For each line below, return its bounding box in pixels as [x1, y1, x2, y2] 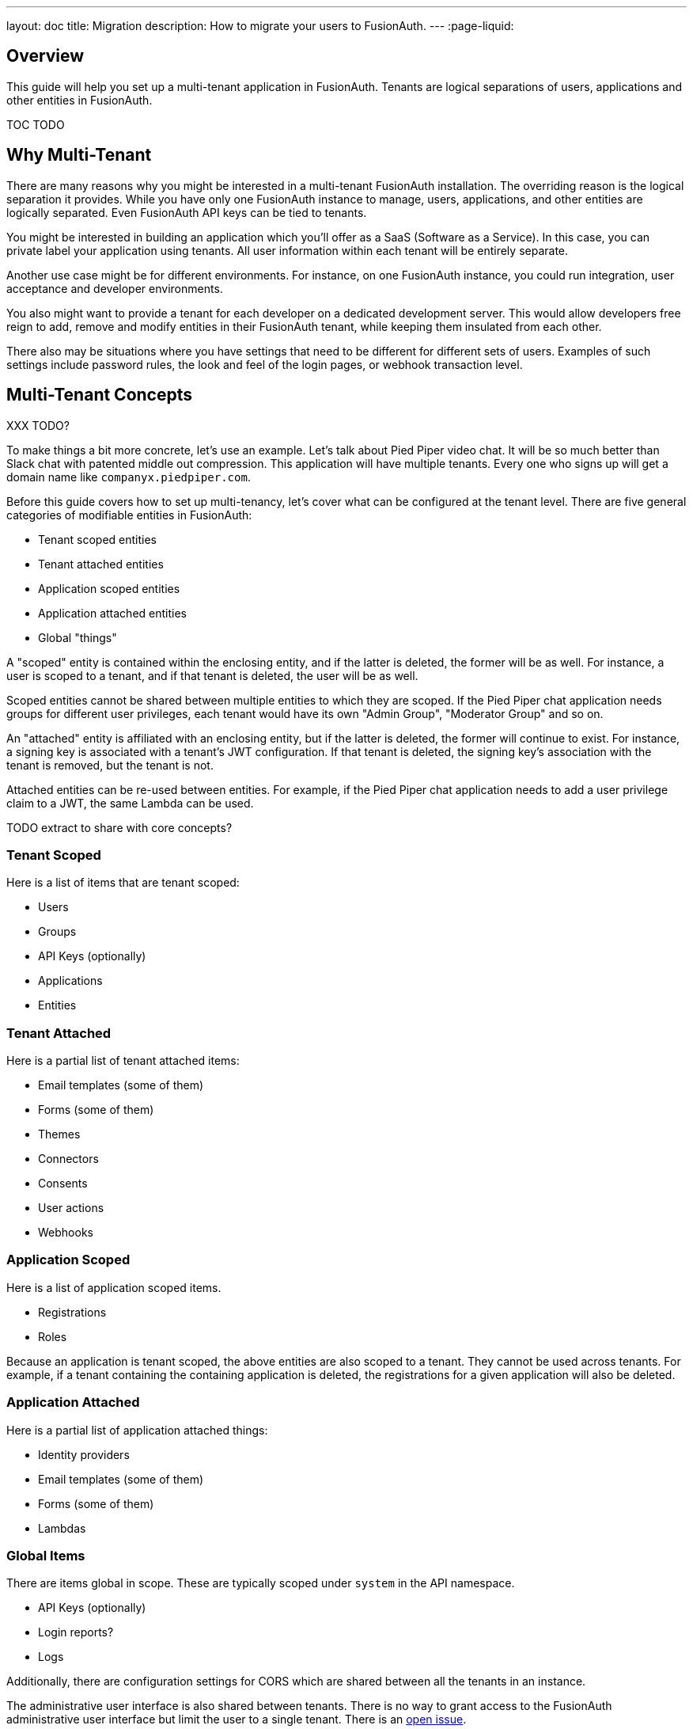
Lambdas [38, 1521, 86, 1535]
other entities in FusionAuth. [6, 93, 153, 107]
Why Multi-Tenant [6, 145, 152, 165]
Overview [6, 46, 85, 66]
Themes [38, 1127, 81, 1142]
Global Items [6, 1547, 85, 1564]
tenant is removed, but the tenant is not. [6, 758, 214, 772]
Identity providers [38, 1447, 130, 1461]
